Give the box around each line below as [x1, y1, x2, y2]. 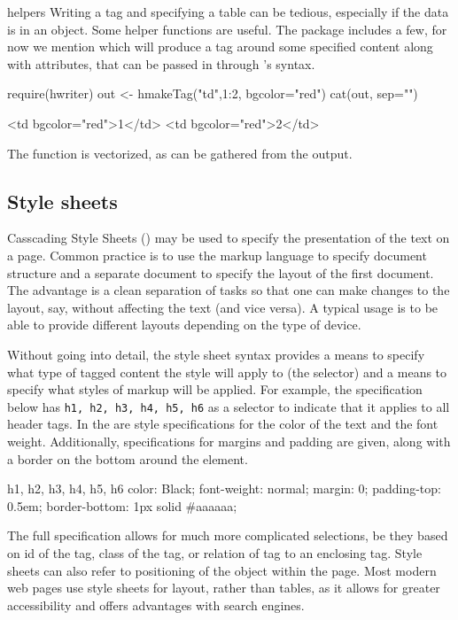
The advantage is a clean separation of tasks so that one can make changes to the [7, 281, 450, 299]
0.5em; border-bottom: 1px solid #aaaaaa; [7, 496, 237, 515]
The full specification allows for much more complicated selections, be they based [7, 526, 448, 545]
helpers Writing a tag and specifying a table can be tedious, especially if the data [7, 3, 449, 20]
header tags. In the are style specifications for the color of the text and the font [7, 415, 439, 433]
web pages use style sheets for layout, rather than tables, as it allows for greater [7, 578, 440, 597]
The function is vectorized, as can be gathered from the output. [7, 143, 353, 162]
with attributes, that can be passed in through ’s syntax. [7, 54, 315, 73]
